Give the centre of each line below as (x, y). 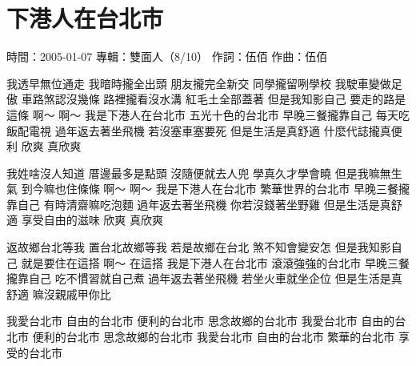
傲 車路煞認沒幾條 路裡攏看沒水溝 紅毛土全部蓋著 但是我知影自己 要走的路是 (206, 99)
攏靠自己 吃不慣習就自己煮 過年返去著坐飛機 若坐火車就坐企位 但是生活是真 (204, 278)
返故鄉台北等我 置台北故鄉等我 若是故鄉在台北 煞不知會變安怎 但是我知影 (199, 247)
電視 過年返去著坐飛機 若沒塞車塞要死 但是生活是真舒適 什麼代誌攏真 (210, 130)
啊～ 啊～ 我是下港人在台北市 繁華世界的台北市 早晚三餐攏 (256, 189)
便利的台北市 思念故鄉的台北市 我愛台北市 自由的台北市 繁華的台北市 (214, 337)
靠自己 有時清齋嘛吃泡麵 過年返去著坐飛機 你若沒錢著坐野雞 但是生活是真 (199, 204)
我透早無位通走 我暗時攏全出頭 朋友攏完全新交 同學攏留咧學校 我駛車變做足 (204, 83)
